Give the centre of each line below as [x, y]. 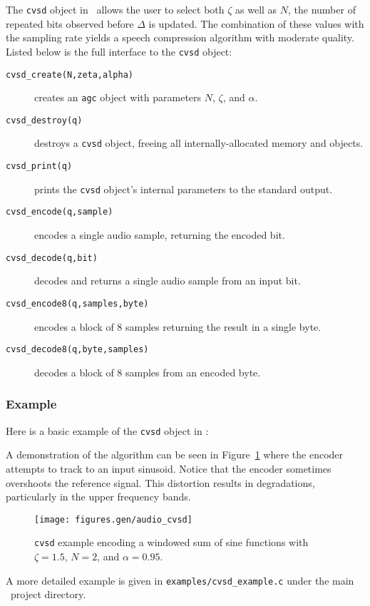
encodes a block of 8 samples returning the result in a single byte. [178, 326]
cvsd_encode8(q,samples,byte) [77, 303]
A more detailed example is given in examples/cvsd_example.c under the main [180, 580]
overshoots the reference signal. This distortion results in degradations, [160, 482]
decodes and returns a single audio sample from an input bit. [168, 281]
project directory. [48, 594]
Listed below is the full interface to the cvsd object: [119, 51]
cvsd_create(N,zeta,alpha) [70, 75]
